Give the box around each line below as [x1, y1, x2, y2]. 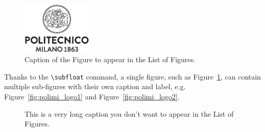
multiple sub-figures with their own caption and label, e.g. [4, 81, 186, 92]
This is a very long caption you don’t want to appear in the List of [25, 108, 234, 119]
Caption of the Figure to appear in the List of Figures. [25, 54, 196, 65]
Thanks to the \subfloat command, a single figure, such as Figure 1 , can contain [4, 71, 261, 82]
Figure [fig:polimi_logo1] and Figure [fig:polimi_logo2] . [4, 91, 180, 101]
